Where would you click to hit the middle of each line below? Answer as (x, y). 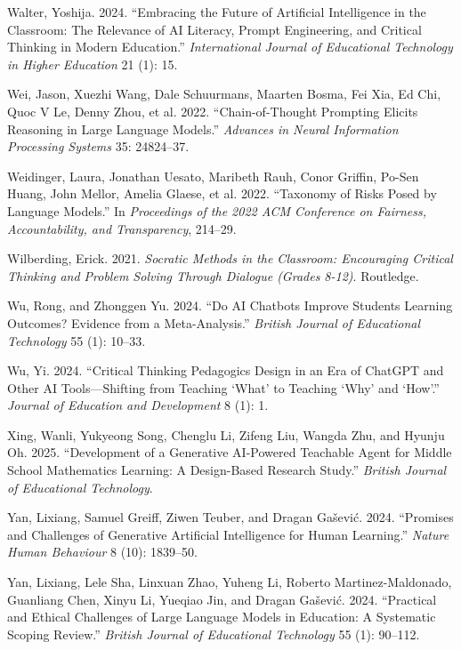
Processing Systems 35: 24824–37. (98, 146)
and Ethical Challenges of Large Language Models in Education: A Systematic (222, 617)
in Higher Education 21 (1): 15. (93, 64)
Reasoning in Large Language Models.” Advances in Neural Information (203, 128)
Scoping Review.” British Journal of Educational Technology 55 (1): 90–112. (214, 634)
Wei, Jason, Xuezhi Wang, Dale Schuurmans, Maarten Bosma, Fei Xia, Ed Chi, (224, 94)
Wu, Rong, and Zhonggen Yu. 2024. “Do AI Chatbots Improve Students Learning (230, 305)
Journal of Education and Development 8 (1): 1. (138, 405)
